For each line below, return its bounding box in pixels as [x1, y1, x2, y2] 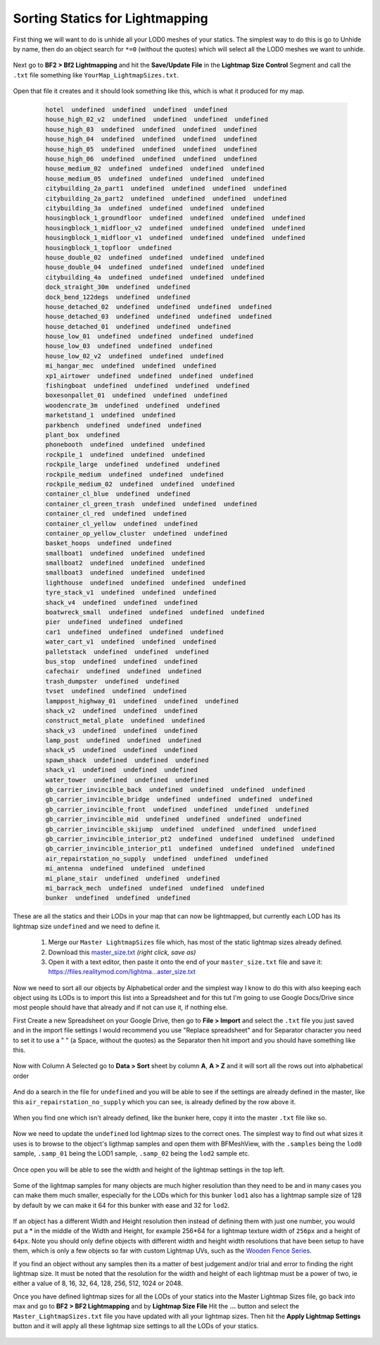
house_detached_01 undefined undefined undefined [45, 323, 232, 330]
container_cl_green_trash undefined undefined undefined [45, 500, 258, 508]
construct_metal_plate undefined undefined [45, 717, 205, 725]
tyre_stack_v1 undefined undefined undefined [45, 589, 217, 596]
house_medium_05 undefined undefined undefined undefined [45, 175, 265, 182]
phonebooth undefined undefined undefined [45, 441, 205, 449]
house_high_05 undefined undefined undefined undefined [45, 145, 258, 153]
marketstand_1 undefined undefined [45, 411, 176, 419]
